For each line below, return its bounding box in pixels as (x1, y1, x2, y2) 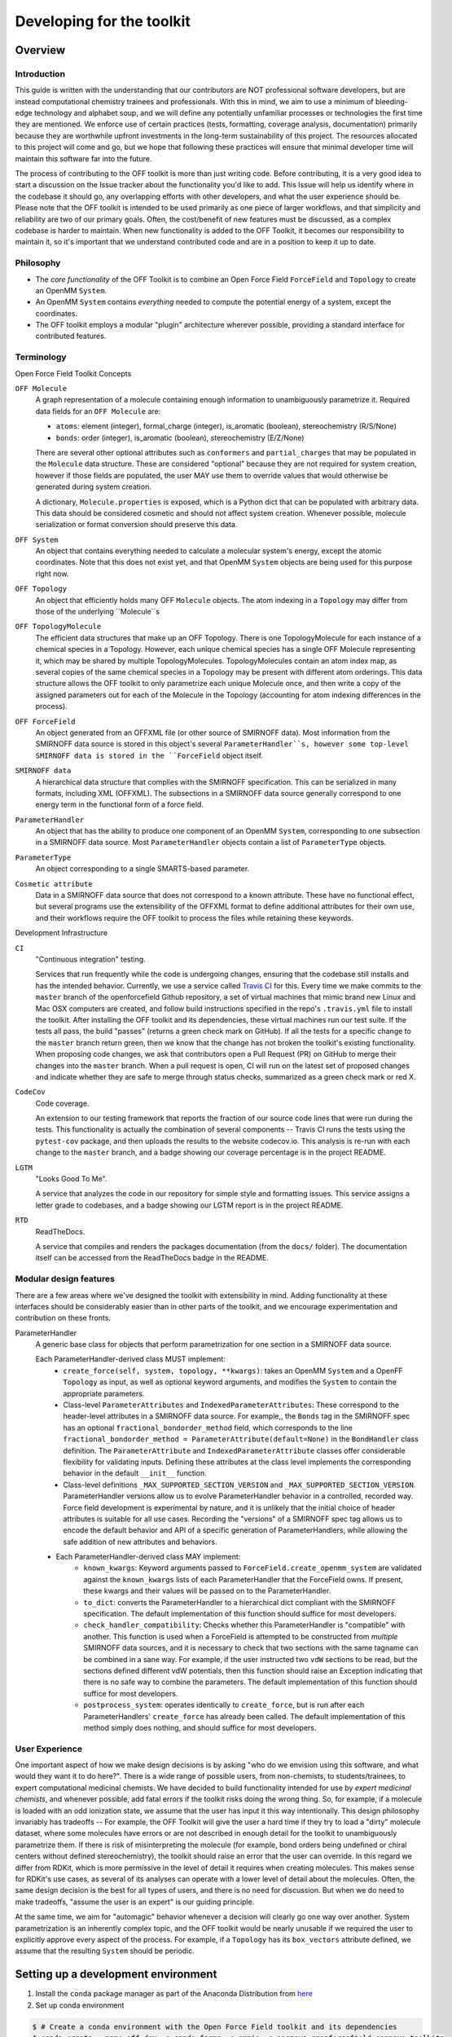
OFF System (15, 535, 59, 544)
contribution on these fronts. (15, 1313, 112, 1323)
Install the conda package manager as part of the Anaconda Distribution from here (35, 1989, 313, 1999)
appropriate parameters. (63, 1388, 145, 1398)
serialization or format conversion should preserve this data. (35, 520, 238, 530)
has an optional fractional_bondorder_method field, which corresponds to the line (63, 1423, 353, 1432)
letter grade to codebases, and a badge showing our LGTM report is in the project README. (35, 1200, 344, 1210)
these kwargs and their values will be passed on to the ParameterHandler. (83, 1586, 331, 1596)
